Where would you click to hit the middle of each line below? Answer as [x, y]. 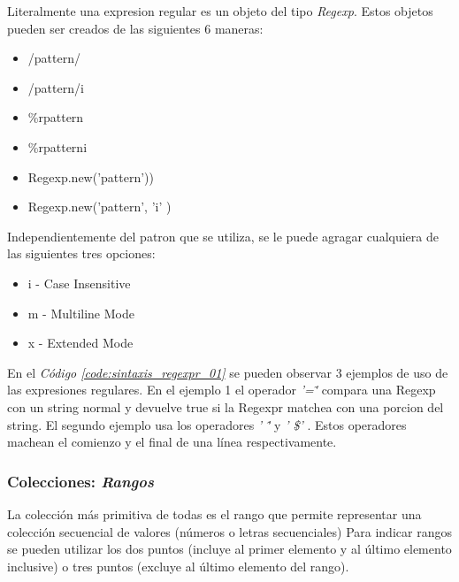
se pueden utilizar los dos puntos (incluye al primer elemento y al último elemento [229, 549]
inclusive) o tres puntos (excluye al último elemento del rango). [178, 566]
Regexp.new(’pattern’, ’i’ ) [99, 207]
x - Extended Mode [80, 343]
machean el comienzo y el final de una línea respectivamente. [172, 442]
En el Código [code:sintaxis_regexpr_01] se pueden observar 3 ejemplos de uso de [228, 372]
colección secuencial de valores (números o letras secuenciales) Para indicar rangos [229, 531]
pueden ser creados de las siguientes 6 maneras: [135, 28]
